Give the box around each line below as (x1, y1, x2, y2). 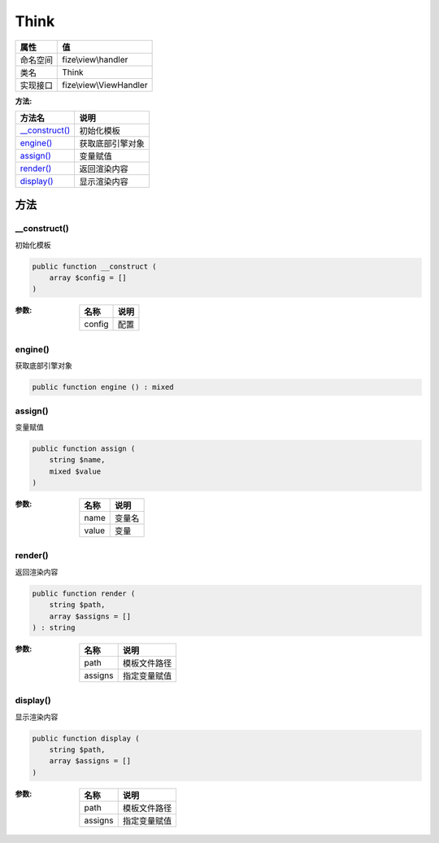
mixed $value (49, 466, 102, 476)
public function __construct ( (32, 261, 158, 271)
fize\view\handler (62, 54, 128, 65)
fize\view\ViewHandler (62, 79, 148, 90)
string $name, (49, 456, 106, 465)
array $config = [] (49, 273, 128, 282)
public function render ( (32, 588, 136, 598)
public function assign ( (32, 443, 136, 453)
